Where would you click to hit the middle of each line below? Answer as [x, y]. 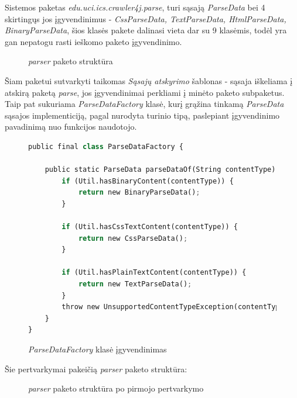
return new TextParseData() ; [135, 284]
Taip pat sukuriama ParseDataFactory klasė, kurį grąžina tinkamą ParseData [144, 104]
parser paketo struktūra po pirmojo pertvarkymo [116, 388]
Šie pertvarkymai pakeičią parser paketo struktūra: [96, 368]
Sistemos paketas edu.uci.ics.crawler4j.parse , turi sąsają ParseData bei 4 [135, 7]
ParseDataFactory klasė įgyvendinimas [98, 349]
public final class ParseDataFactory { [106, 146]
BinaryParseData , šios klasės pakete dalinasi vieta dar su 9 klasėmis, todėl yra [146, 30]
